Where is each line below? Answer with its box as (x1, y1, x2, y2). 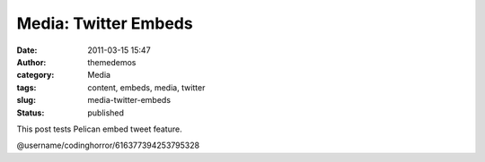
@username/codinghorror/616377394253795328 (16, 140, 200, 151)
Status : (16, 107, 45, 118)
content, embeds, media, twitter (87, 81, 206, 93)
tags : (16, 81, 37, 93)
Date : (16, 45, 38, 55)
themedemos (87, 56, 137, 67)
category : (16, 70, 55, 81)
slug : (16, 95, 36, 106)
